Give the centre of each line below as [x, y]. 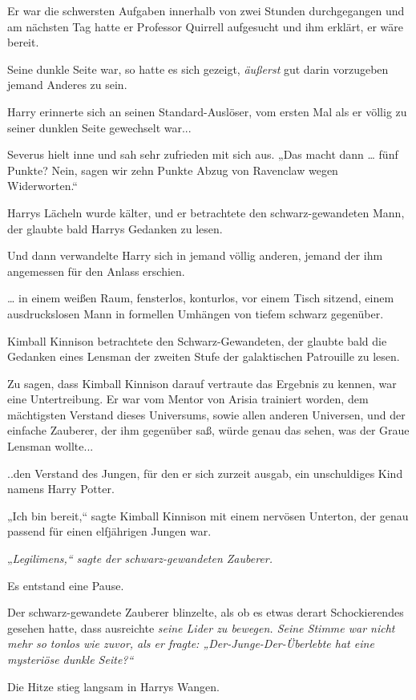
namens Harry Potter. [61, 489]
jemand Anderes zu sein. [67, 85]
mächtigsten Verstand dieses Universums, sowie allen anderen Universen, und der [206, 414]
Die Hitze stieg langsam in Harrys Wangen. [113, 686]
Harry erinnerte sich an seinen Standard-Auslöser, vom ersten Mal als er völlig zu [207, 111]
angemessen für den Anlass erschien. [96, 271]
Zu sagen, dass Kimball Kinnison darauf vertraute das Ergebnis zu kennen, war [202, 383]
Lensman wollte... [50, 446]
